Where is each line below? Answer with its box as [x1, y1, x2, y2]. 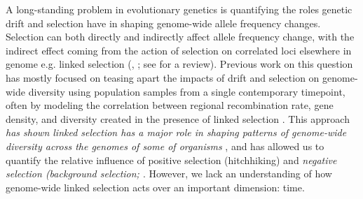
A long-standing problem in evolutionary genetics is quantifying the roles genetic [6, 2, 352, 16]
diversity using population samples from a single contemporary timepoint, [28, 84, 345, 98]
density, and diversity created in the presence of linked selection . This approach [6, 111, 350, 126]
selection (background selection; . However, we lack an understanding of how [6, 166, 332, 181]
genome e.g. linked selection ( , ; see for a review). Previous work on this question [6, 57, 353, 71]
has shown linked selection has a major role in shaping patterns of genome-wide [6, 125, 347, 140]
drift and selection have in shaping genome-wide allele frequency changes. [6, 15, 321, 30]
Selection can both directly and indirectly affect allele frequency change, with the [6, 29, 355, 44]
